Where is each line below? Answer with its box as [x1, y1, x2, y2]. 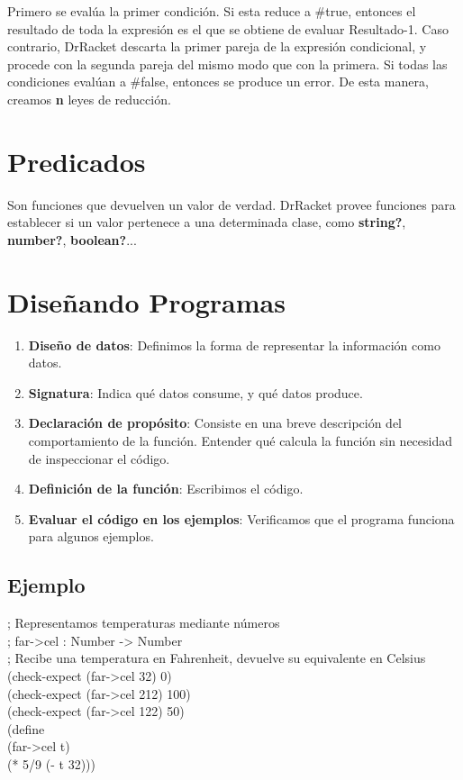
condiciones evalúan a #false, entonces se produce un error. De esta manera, [7, 72, 429, 91]
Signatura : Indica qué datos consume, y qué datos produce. [28, 383, 363, 402]
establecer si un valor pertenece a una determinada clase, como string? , [7, 213, 406, 231]
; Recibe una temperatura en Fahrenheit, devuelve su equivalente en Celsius [7, 648, 426, 667]
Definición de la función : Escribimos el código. [28, 479, 304, 498]
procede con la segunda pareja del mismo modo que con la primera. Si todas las [7, 54, 448, 73]
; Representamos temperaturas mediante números [7, 613, 280, 632]
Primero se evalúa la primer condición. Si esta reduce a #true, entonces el [7, 2, 416, 20]
